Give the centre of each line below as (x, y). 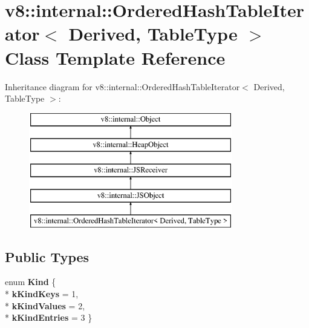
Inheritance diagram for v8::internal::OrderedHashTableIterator (122, 86)
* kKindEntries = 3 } (49, 317)
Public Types (47, 256)
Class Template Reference (115, 57)
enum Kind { (31, 282)
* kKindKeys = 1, (42, 294)
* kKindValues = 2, (45, 305)
